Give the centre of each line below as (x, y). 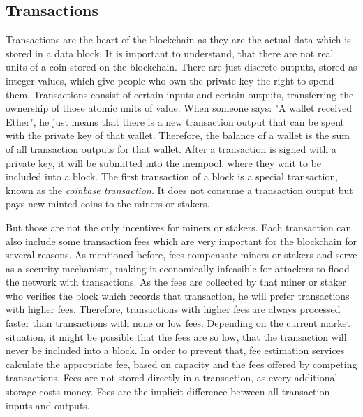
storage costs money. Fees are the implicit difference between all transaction (168, 392)
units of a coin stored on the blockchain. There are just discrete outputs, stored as (181, 67)
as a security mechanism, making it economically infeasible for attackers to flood (178, 268)
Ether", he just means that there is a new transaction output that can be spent (175, 121)
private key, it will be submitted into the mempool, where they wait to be (164, 162)
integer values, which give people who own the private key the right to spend (170, 80)
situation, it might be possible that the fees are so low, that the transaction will (176, 336)
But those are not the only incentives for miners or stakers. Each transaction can (179, 227)
